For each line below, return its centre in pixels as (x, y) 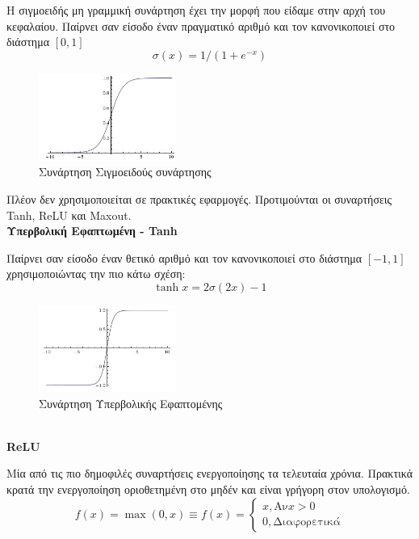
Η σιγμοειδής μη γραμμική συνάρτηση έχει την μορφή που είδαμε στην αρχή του (196, 10)
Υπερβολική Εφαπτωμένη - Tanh (92, 231)
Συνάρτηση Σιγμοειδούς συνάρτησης (125, 172)
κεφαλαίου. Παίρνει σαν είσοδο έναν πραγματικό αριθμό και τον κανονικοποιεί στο (201, 25)
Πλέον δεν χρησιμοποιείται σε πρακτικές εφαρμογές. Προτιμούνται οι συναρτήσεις (199, 199)
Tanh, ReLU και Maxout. (69, 215)
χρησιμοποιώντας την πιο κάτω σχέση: (96, 274)
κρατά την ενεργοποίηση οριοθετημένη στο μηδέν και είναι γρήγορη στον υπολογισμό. (208, 489)
